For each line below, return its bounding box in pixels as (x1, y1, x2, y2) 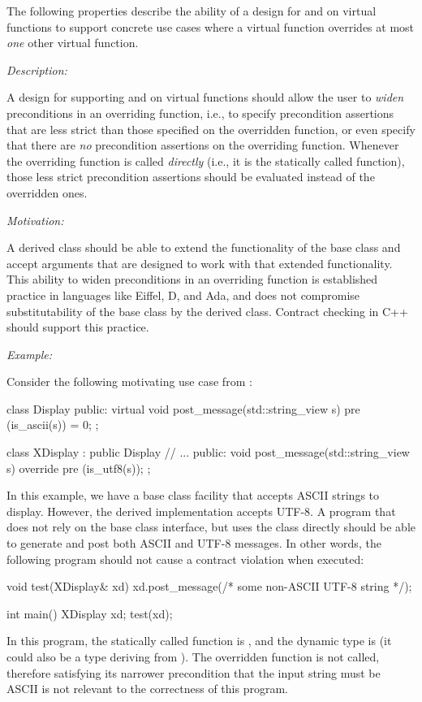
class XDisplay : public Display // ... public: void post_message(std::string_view (6, 444, 410, 461)
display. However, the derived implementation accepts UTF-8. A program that (6, 502, 396, 519)
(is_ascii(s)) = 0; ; (6, 416, 99, 433)
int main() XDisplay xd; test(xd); (6, 604, 173, 622)
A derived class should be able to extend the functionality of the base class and (6, 239, 401, 256)
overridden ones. (6, 184, 88, 201)
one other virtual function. (6, 34, 139, 51)
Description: (6, 61, 67, 78)
